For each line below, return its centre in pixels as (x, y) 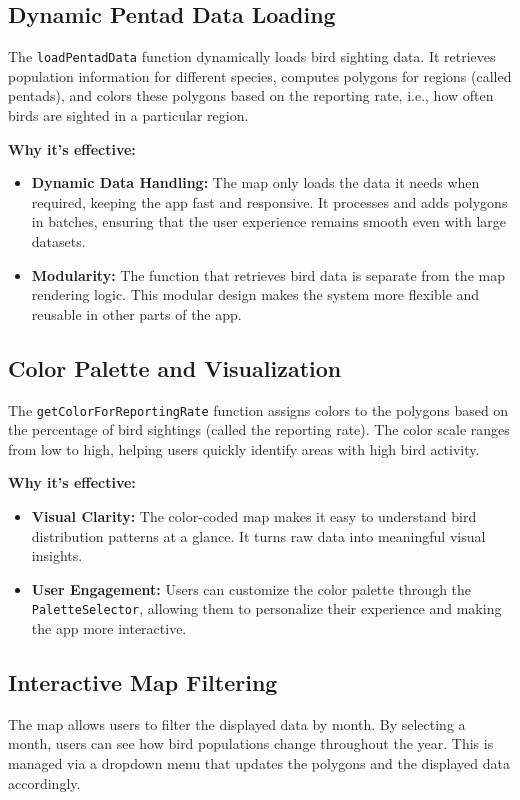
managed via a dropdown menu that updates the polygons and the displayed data (259, 763)
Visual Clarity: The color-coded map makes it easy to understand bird (254, 516)
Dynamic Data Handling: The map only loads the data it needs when (255, 182)
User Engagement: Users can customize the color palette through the (251, 588)
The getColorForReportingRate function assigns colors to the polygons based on (258, 409)
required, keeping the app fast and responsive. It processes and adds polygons (269, 201)
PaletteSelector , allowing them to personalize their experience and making (266, 608)
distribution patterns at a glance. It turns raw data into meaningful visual (258, 535)
